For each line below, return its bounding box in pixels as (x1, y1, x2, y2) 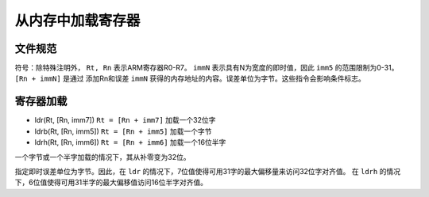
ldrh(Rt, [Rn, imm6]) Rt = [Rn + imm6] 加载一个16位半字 (34, 138, 226, 147)
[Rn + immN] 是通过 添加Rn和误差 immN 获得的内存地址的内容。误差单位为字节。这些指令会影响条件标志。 (14, 74, 365, 83)
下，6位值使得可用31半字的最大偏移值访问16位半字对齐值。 (14, 178, 208, 188)
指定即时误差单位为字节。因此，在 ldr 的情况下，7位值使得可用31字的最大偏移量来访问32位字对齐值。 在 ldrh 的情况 (14, 166, 401, 176)
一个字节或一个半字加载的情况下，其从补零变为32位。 (14, 152, 191, 161)
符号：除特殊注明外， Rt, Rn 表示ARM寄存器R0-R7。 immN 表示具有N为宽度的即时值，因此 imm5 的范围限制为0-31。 (14, 63, 399, 73)
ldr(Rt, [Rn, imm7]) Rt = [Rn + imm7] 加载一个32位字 (34, 116, 216, 125)
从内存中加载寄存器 (14, 12, 141, 29)
